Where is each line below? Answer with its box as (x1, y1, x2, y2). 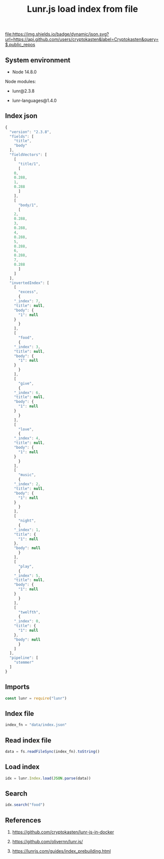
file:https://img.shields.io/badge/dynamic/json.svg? (5, 31, 109, 37)
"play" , (18, 564, 34, 569)
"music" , (18, 472, 36, 478)
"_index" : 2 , (14, 482, 41, 487)
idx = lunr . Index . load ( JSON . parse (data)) (5, 776, 91, 781)
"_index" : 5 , (14, 573, 41, 578)
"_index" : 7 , (14, 299, 41, 304)
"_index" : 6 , (14, 390, 41, 395)
